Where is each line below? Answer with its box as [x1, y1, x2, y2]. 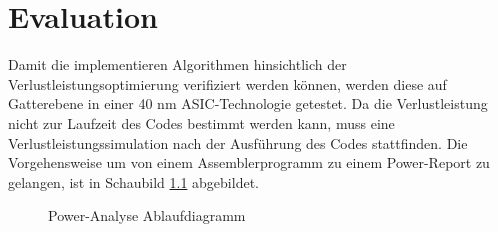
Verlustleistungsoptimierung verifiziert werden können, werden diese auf [8, 73, 447, 94]
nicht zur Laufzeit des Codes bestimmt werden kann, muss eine [8, 112, 395, 133]
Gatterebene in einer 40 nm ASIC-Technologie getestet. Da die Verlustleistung [8, 93, 488, 114]
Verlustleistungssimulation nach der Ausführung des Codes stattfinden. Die [8, 132, 468, 153]
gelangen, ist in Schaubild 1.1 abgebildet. [8, 171, 259, 192]
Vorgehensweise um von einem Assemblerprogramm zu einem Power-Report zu [8, 152, 490, 173]
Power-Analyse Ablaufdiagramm [48, 205, 246, 226]
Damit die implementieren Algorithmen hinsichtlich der [8, 54, 347, 75]
